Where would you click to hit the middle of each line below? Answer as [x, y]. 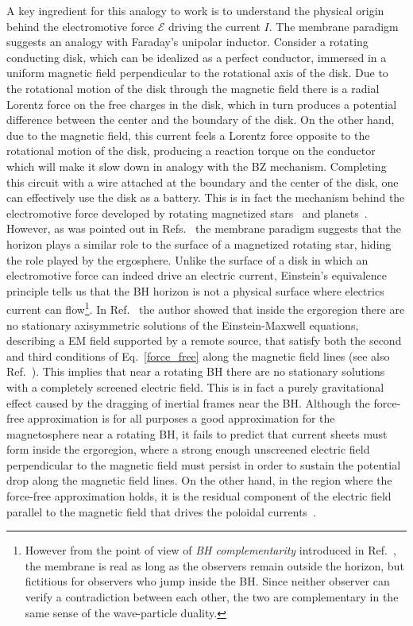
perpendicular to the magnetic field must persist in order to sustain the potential [204, 464]
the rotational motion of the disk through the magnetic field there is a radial [193, 88]
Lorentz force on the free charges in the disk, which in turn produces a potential [202, 104]
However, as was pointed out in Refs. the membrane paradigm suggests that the [204, 228]
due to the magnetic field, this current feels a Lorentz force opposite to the [188, 135]
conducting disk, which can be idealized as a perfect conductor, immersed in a [197, 57]
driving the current [214, 26]
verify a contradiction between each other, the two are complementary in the [212, 597]
